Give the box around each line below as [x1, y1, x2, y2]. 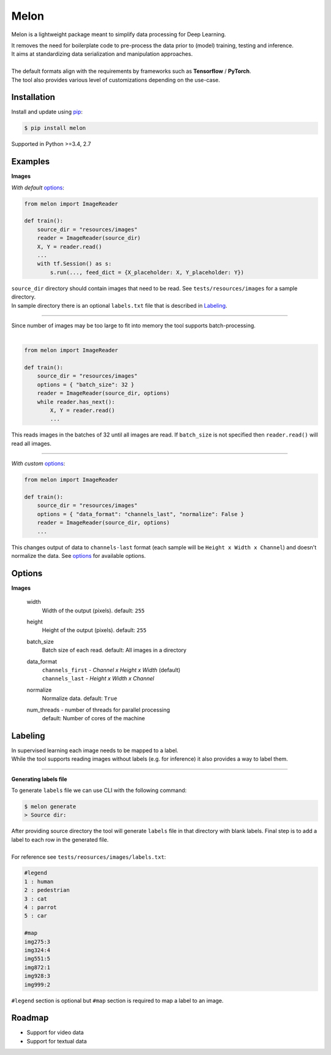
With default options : [11, 184, 64, 191]
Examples [11, 156, 50, 167]
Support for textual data [26, 1037, 87, 1045]
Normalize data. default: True [42, 695, 118, 702]
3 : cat [24, 895, 47, 902]
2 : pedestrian [24, 886, 70, 894]
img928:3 [24, 972, 51, 980]
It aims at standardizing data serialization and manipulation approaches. [11, 50, 193, 58]
